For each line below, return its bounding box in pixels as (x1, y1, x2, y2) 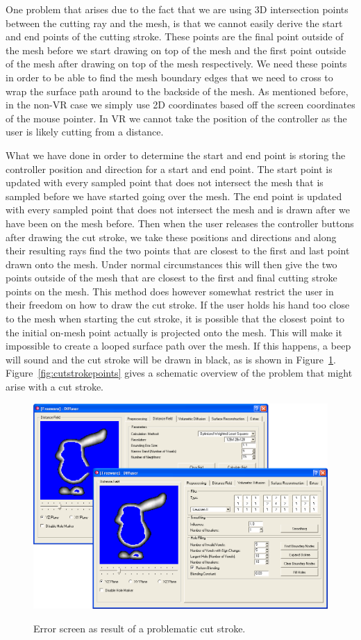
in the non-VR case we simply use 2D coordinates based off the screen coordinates (6, 97, 355, 112)
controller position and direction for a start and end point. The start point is (6, 161, 333, 176)
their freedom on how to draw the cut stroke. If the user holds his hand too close (6, 297, 350, 312)
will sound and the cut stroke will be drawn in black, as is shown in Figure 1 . (6, 352, 336, 366)
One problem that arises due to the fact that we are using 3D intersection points (6, 2, 349, 16)
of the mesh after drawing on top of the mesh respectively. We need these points (6, 56, 347, 71)
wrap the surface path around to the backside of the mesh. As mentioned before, (6, 83, 349, 98)
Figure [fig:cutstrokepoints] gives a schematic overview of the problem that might (6, 366, 353, 380)
